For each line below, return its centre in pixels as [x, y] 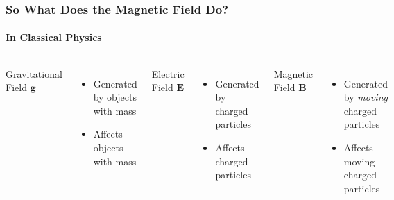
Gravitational [34, 73]
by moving [366, 97]
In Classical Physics [54, 37]
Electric [168, 73]
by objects [115, 97]
